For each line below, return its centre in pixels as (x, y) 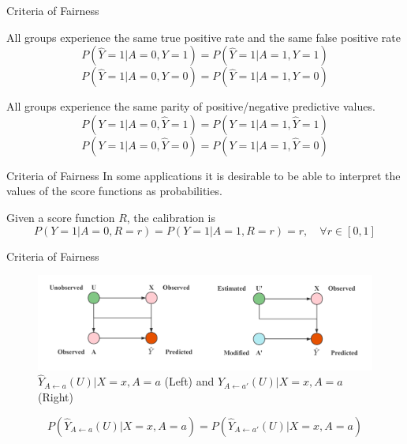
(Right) (56, 397)
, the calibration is (171, 217)
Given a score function (61, 217)
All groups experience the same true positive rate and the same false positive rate (203, 37)
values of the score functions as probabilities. (114, 191)
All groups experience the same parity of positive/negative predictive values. (191, 106)
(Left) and (189, 381)
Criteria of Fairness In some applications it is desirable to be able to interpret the (203, 175)
